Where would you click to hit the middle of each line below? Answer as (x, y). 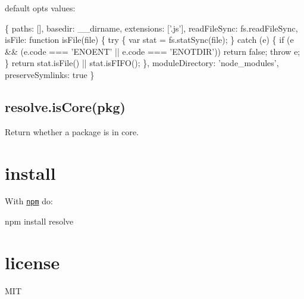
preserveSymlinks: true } (50, 74)
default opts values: (40, 8)
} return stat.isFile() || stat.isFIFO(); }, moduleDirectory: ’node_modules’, (142, 63)
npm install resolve (39, 221)
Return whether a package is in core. (72, 131)
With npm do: (29, 201)
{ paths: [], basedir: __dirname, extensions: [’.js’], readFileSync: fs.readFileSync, (151, 28)
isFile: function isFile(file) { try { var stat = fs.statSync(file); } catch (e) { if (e (149, 40)
